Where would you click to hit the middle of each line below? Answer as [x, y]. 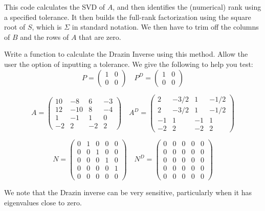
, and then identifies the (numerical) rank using [187, 7]
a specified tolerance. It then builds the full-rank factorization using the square [128, 17]
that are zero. [100, 37]
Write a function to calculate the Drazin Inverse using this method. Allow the [126, 54]
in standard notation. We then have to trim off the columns [165, 27]
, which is [47, 27]
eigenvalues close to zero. [43, 202]
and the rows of [45, 37]
